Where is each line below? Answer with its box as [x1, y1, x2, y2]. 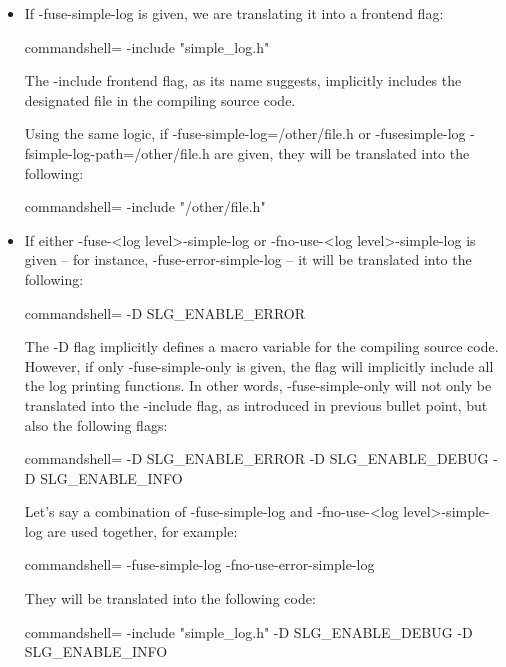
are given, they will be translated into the [214, 142, 470, 163]
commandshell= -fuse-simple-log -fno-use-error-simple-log [24, 554, 375, 575]
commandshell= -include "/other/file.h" [24, 196, 266, 217]
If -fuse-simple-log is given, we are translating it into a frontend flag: [24, 3, 444, 23]
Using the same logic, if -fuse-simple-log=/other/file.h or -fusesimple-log [24, 123, 466, 144]
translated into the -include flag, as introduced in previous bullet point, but [24, 394, 488, 415]
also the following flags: [24, 414, 168, 435]
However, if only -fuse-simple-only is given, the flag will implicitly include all [24, 355, 494, 376]
